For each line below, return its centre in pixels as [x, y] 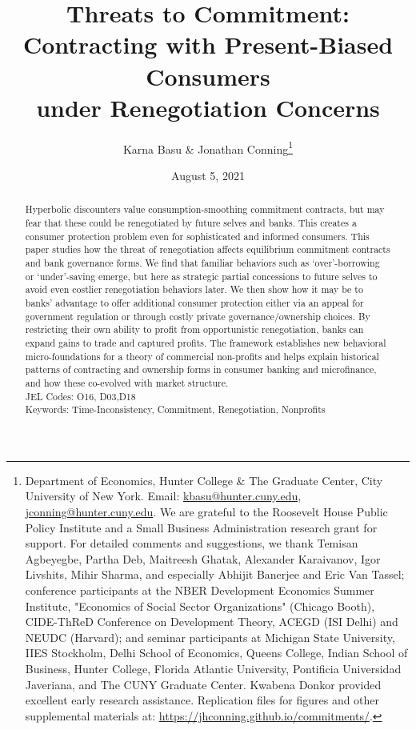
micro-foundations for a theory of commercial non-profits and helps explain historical [202, 356]
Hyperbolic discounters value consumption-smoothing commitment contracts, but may [205, 209]
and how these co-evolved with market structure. [127, 382]
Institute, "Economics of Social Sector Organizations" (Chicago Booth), [200, 606]
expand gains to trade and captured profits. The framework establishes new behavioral [206, 342]
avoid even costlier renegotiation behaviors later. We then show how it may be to [194, 289]
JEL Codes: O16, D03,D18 [80, 396]
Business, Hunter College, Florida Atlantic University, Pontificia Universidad [213, 668]
